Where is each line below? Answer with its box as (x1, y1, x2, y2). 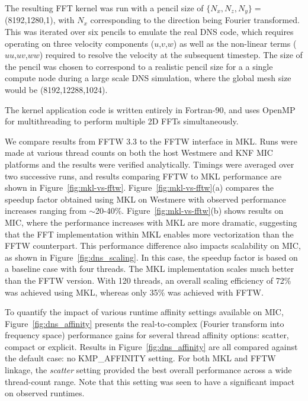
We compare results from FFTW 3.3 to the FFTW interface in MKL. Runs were (5, 134, 297, 147)
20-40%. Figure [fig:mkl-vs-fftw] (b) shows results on (95, 204, 284, 217)
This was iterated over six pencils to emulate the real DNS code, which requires (5, 25, 294, 38)
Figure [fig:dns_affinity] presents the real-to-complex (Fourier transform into (5, 317, 284, 329)
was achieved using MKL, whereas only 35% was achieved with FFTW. (5, 285, 264, 298)
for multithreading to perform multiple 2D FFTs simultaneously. (5, 115, 239, 127)
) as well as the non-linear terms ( (173, 37, 297, 49)
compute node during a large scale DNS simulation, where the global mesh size (5, 72, 291, 84)
